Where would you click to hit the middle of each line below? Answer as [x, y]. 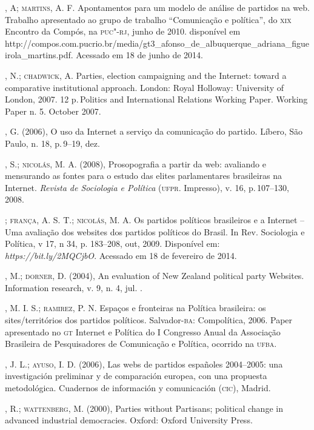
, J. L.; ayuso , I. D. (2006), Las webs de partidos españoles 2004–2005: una [144, 364]
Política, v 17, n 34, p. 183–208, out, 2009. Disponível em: [112, 244]
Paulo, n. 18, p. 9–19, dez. [52, 143]
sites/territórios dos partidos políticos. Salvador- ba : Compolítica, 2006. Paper [149, 320]
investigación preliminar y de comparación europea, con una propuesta [136, 376]
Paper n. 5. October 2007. [53, 111]
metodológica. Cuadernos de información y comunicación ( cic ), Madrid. [138, 388]
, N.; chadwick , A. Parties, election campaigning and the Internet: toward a [146, 75]
